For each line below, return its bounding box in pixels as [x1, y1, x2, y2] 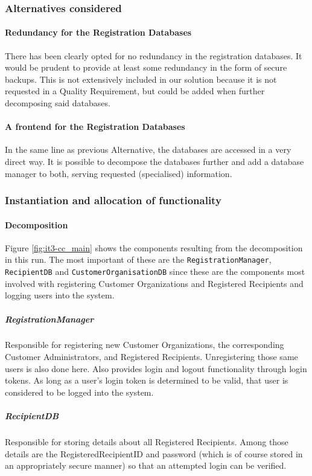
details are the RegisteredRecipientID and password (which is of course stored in [5, 447, 303, 460]
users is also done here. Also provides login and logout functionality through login [5, 362, 307, 375]
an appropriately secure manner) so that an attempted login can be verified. [5, 459, 287, 472]
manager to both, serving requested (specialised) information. [5, 167, 232, 179]
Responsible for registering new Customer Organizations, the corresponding [5, 338, 284, 351]
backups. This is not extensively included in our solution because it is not [5, 72, 277, 85]
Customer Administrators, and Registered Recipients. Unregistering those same [5, 350, 298, 363]
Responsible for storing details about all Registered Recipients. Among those [5, 436, 288, 448]
